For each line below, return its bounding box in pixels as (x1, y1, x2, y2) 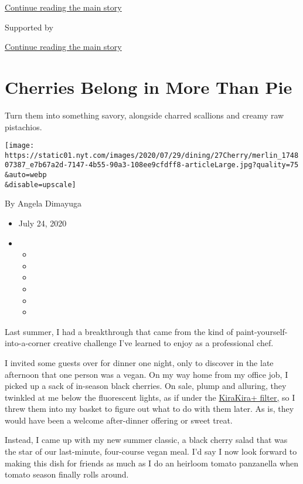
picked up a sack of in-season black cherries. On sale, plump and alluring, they (5, 380, 287, 392)
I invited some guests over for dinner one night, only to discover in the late (5, 356, 274, 368)
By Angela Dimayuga (5, 197, 82, 209)
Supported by (5, 21, 53, 33)
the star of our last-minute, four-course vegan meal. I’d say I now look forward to (5, 445, 297, 458)
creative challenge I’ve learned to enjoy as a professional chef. (53, 337, 274, 349)
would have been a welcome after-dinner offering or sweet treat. (5, 414, 233, 426)
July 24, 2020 (18, 216, 67, 229)
